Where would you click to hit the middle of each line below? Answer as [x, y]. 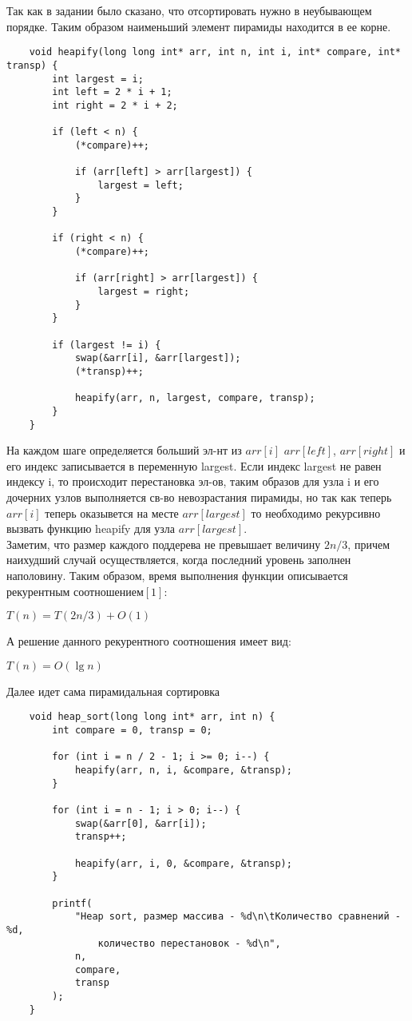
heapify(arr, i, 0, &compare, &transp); [183, 863]
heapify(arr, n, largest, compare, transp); [195, 398]
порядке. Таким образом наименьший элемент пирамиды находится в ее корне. [199, 26]
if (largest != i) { [107, 345]
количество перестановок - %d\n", [189, 943]
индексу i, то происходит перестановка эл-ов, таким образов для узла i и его [193, 481]
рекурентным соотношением [75, 591]
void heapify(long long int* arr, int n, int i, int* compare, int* [215, 52]
